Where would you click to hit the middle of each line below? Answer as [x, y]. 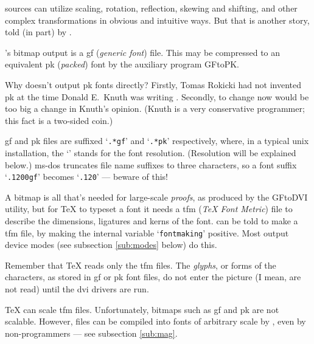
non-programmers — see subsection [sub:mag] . [91, 333]
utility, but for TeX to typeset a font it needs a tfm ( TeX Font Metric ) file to [149, 209]
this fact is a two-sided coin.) [59, 120]
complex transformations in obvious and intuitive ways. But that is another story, [157, 20]
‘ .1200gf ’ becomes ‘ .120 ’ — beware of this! [86, 177]
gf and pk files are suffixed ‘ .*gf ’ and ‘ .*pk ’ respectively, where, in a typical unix [157, 141]
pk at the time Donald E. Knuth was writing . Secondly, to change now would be [157, 96]
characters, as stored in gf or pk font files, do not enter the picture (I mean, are [153, 277]
